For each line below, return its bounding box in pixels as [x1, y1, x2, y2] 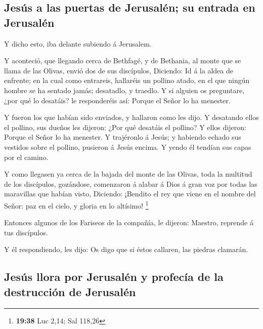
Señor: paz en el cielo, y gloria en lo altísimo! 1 [4, 198, 149, 211]
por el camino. [4, 151, 49, 162]
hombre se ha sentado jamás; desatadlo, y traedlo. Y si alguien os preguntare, [4, 85, 245, 95]
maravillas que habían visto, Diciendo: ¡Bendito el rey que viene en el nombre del [4, 188, 256, 199]
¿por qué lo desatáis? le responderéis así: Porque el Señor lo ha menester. [4, 95, 231, 105]
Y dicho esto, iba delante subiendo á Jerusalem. [4, 38, 152, 49]
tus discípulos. [4, 227, 48, 237]
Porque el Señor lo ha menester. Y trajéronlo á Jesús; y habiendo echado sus [4, 132, 241, 142]
